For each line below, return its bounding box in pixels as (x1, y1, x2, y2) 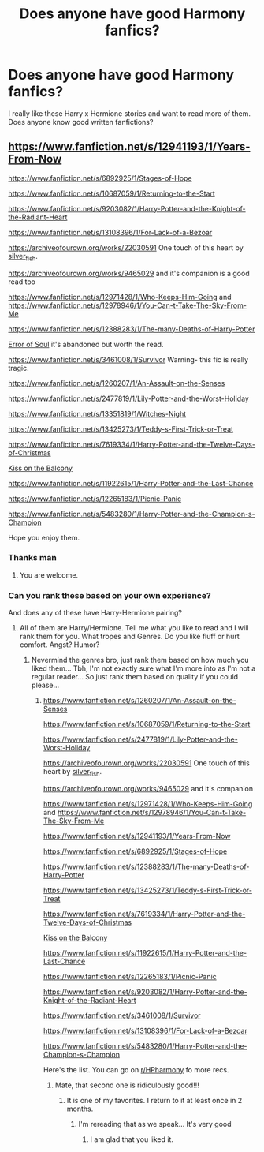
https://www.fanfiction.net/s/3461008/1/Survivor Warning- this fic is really (8, 354, 249, 364)
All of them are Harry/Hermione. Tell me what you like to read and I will (19, 623, 249, 633)
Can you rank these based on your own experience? (8, 589, 211, 600)
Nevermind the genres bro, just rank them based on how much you (31, 656, 250, 665)
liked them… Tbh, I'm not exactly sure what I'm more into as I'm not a (31, 664, 256, 673)
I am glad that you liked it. (90, 1134, 173, 1144)
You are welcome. (19, 570, 79, 580)
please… (31, 680, 60, 690)
